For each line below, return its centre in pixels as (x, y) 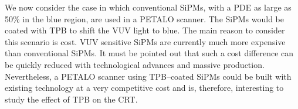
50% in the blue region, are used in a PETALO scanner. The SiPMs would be (144, 18)
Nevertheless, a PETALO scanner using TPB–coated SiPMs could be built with (148, 76)
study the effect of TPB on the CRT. (71, 99)
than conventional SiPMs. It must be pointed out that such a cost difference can (149, 53)
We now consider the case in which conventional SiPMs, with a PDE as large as (148, 7)
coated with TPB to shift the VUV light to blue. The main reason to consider (145, 30)
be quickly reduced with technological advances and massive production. (135, 64)
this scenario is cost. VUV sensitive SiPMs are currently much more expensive (145, 41)
